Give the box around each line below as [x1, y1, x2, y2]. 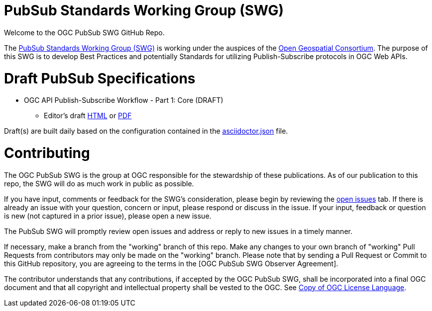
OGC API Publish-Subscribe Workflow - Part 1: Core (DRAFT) [24, 96, 223, 105]
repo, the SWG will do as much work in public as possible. [4, 179, 194, 188]
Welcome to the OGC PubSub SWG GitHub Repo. [4, 28, 165, 37]
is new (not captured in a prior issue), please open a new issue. [4, 211, 212, 220]
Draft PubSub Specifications [4, 70, 196, 87]
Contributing [4, 145, 90, 161]
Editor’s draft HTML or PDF [44, 111, 132, 120]
